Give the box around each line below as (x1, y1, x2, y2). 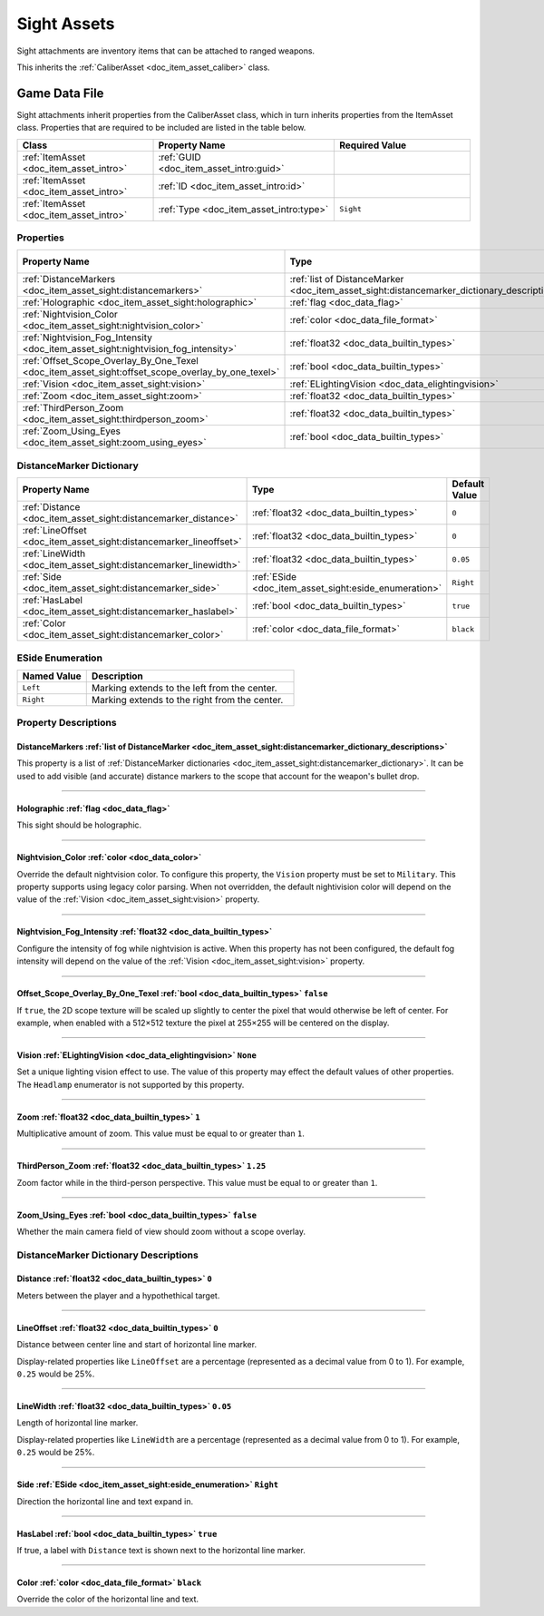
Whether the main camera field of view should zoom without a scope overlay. (16, 1226, 306, 1237)
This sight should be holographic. (16, 819, 142, 830)
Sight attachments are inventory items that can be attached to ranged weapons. (16, 45, 316, 56)
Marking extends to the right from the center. (91, 693, 284, 706)
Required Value (339, 139, 407, 152)
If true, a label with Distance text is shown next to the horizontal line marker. (16, 1544, 306, 1555)
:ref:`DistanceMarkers (22, 273, 116, 286)
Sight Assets (16, 14, 115, 34)
